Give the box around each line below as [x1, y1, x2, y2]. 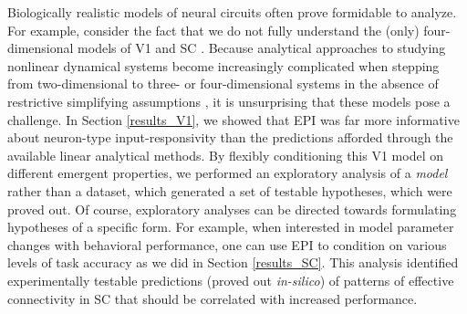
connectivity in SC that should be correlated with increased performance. [7, 288, 418, 308]
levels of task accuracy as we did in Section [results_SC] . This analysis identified [7, 253, 459, 272]
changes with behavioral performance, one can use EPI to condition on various [7, 235, 447, 254]
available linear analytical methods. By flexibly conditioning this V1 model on [7, 145, 443, 164]
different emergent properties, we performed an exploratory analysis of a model [7, 163, 448, 183]
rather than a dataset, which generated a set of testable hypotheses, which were [7, 181, 452, 200]
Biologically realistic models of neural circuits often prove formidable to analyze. [7, 3, 457, 21]
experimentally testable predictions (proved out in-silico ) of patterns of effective [7, 270, 454, 289]
